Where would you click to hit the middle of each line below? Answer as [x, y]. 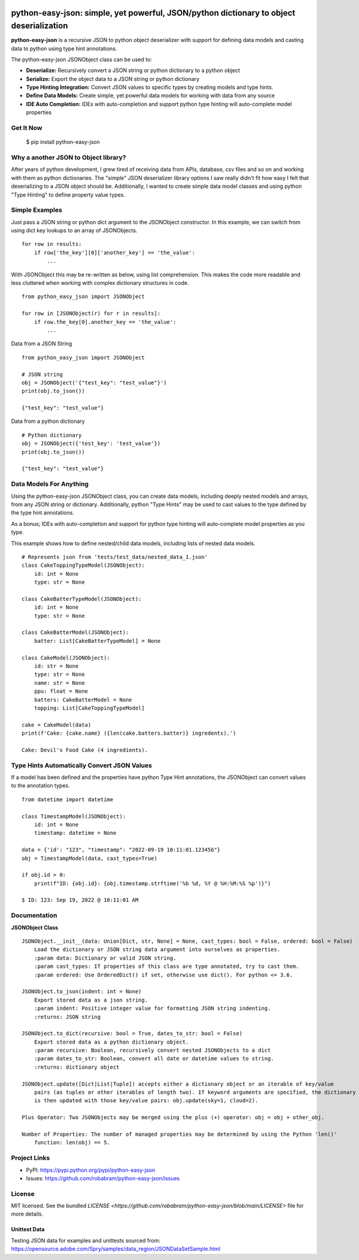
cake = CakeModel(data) [57, 725]
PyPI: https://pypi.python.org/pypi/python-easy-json [91, 1170]
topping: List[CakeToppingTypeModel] [89, 708]
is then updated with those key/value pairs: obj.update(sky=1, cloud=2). [146, 1101]
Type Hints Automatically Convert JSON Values [82, 765]
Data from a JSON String [42, 344]
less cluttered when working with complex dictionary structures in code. [100, 282]
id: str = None [56, 666]
